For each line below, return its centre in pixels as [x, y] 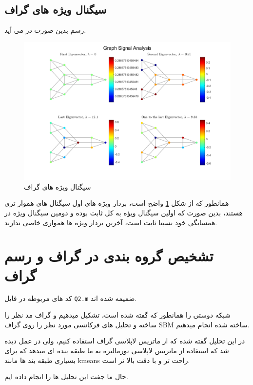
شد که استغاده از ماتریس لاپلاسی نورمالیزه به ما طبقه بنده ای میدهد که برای [117, 350]
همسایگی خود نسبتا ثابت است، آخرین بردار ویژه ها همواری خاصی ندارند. [111, 222]
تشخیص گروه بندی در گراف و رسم [109, 256]
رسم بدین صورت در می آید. [45, 30]
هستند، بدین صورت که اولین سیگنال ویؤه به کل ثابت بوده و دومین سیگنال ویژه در [124, 212]
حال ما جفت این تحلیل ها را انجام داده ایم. [66, 376]
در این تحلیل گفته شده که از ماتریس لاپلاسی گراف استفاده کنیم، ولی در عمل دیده [125, 341]
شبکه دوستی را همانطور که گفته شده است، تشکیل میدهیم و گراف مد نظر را [117, 315]
